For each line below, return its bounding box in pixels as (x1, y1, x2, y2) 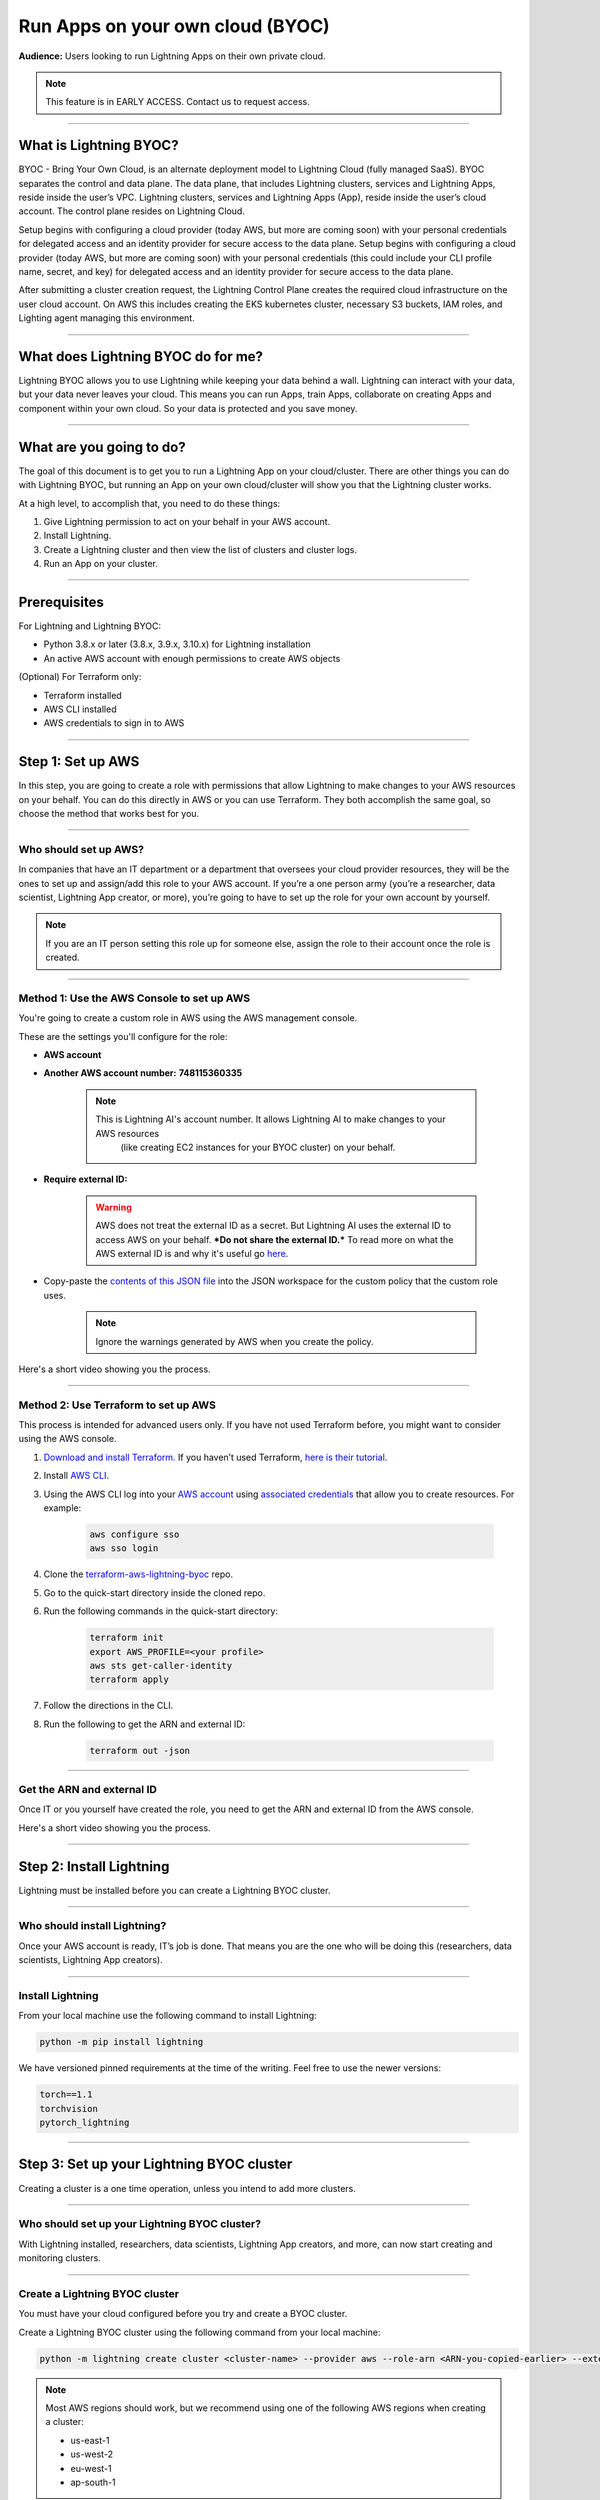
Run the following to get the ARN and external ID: (43, 1718, 246, 1730)
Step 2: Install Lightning (18, 1858, 170, 1875)
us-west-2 (70, 2448, 114, 2460)
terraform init (89, 1632, 164, 1644)
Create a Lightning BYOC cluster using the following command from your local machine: (18, 2326, 381, 2338)
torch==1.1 (39, 2089, 93, 2100)
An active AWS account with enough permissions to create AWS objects (43, 652, 341, 664)
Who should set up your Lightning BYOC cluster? (18, 2217, 262, 2231)
